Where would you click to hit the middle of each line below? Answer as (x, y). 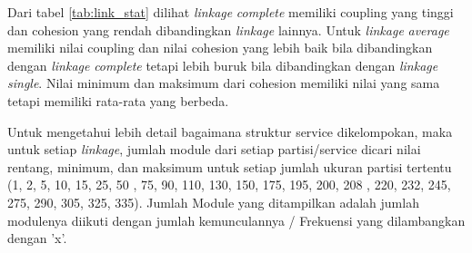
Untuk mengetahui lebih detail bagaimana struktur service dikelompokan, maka (230, 131)
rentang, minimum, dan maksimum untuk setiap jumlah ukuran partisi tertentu (230, 166)
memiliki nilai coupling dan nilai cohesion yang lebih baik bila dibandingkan (220, 48)
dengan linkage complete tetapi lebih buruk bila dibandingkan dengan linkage (223, 65)
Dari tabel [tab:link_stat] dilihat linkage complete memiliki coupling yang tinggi (231, 12)
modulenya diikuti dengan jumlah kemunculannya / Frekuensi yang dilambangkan (236, 220)
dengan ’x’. (37, 238)
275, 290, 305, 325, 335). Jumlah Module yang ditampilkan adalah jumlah (213, 202)
